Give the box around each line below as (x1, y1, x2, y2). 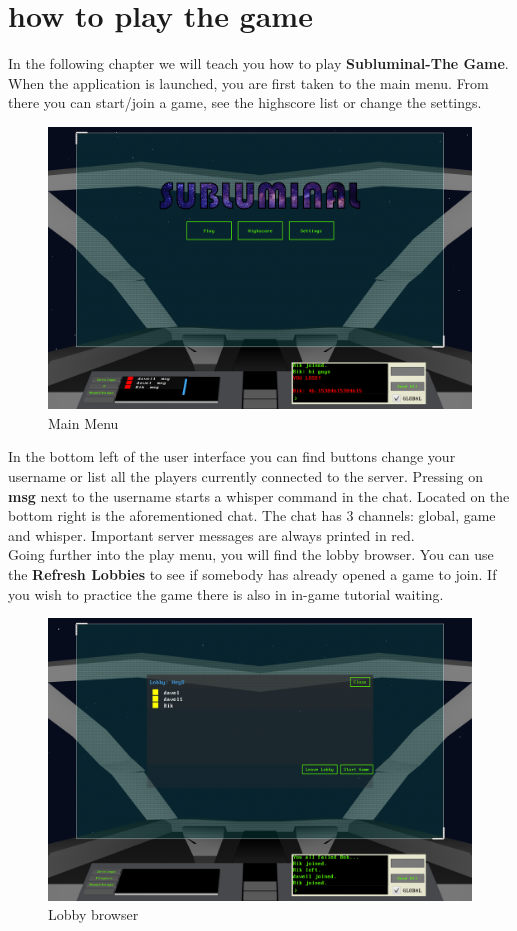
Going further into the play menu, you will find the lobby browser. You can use (8, 544, 494, 565)
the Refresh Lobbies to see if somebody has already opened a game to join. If (8, 564, 497, 585)
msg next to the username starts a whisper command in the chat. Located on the (8, 485, 510, 506)
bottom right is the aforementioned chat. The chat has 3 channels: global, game (8, 505, 496, 526)
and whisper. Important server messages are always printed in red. (8, 524, 415, 545)
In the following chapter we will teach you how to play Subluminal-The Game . (8, 53, 509, 74)
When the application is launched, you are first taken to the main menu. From (8, 72, 489, 93)
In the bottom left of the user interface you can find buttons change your (8, 446, 456, 467)
